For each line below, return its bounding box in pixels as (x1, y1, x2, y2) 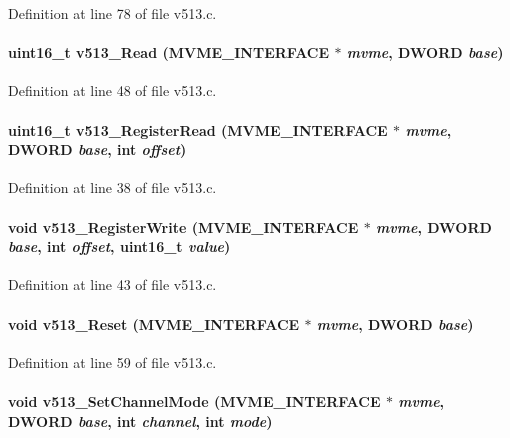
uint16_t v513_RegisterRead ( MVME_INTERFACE (8, 119, 388, 140)
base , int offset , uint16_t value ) (8, 236, 231, 257)
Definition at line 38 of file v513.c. (8, 177, 217, 198)
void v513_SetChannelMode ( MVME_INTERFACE (8, 390, 381, 411)
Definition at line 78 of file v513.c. (8, 3, 217, 23)
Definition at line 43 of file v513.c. (8, 274, 217, 295)
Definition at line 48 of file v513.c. (8, 80, 217, 101)
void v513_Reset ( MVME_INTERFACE (8, 313, 300, 334)
